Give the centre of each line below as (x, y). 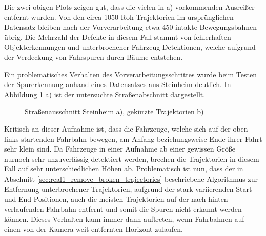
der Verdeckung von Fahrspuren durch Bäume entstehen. (94, 57)
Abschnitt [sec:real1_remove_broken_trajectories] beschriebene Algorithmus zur (131, 178)
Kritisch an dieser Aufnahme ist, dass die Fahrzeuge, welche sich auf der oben (126, 128)
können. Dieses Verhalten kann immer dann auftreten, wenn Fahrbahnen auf (124, 219)
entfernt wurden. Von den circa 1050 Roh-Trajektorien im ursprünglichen (119, 17)
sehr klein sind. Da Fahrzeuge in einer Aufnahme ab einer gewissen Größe (120, 149)
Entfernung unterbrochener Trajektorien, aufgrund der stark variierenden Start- (129, 189)
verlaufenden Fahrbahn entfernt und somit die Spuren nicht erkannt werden (123, 209)
